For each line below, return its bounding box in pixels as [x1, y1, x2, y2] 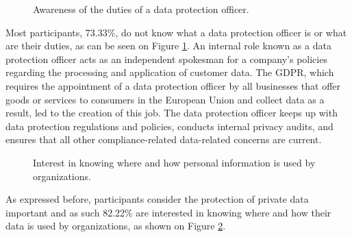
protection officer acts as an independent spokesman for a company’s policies [5, 51, 327, 66]
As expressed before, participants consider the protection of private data [5, 192, 309, 206]
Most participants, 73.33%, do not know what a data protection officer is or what [5, 25, 347, 39]
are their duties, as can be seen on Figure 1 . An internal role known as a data [5, 38, 331, 53]
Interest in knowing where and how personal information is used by [33, 155, 316, 169]
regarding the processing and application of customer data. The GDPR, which [5, 65, 334, 79]
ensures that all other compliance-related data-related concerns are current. [5, 132, 322, 147]
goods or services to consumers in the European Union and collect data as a [5, 92, 325, 106]
